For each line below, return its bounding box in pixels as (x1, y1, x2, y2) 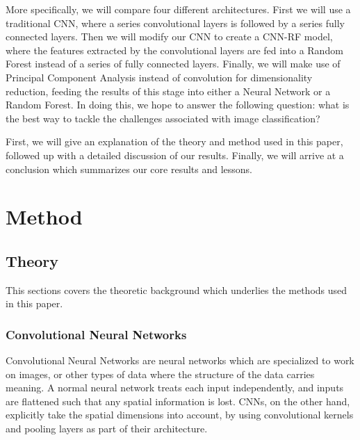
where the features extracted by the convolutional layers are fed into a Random (6, 42, 343, 57)
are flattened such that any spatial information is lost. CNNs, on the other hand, (6, 393, 350, 408)
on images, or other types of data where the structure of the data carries (6, 366, 315, 381)
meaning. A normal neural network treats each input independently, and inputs (6, 380, 344, 395)
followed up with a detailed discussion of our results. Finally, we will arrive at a (6, 147, 344, 162)
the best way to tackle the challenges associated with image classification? (6, 111, 320, 125)
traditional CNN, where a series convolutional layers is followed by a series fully (6, 15, 345, 30)
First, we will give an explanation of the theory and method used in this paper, (6, 134, 343, 149)
